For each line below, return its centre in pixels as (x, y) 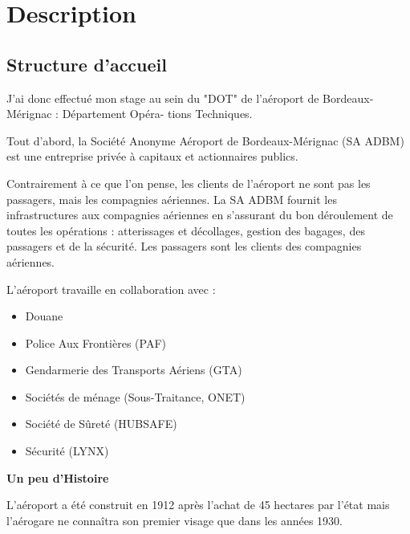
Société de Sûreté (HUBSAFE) (101, 424)
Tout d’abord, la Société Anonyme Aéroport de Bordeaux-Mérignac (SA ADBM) (205, 140)
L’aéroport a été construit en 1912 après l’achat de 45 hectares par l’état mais (198, 505)
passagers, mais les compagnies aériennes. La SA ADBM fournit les (172, 199)
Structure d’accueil (87, 64)
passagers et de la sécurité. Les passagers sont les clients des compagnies (184, 246)
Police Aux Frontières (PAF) (95, 342)
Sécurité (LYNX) (67, 451)
